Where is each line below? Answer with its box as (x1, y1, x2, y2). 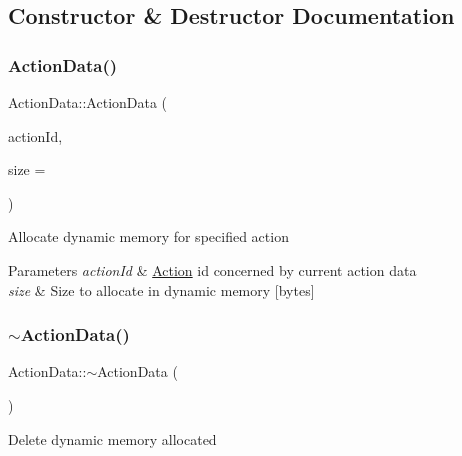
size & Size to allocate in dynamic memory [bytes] (8, 279, 315, 300)
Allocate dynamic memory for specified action (8, 226, 289, 247)
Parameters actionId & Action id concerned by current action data (8, 259, 417, 280)
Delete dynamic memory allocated (8, 428, 217, 449)
